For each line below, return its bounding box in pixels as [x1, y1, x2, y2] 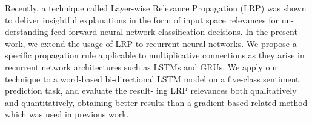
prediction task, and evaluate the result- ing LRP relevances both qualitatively [5, 84, 297, 97]
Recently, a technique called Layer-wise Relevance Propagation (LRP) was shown [5, 2, 307, 14]
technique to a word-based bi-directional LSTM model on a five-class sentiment [5, 72, 299, 85]
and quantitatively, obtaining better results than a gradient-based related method [5, 96, 308, 108]
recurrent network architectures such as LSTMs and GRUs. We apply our [5, 60, 278, 73]
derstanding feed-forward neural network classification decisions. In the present [5, 25, 297, 38]
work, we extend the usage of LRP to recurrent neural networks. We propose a [5, 37, 297, 49]
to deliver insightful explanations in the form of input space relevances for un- [5, 13, 294, 26]
